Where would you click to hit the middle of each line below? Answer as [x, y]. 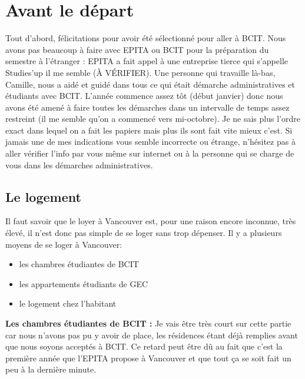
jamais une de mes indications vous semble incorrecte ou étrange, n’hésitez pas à [150, 142]
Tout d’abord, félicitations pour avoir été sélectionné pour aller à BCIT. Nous [146, 38]
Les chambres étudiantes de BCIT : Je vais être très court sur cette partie [148, 323]
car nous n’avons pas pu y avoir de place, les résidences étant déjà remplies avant [152, 335]
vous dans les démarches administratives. [79, 164]
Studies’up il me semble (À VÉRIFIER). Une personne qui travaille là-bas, [140, 72]
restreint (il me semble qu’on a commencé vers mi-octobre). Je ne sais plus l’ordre [153, 119]
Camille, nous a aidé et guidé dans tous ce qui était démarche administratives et [150, 84]
